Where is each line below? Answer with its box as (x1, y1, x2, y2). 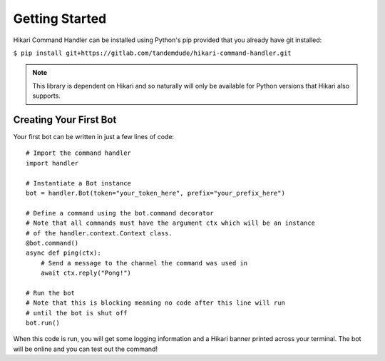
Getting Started (13, 11, 107, 26)
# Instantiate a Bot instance (26, 179, 132, 187)
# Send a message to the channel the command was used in (40, 259, 248, 267)
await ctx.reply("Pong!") (40, 269, 132, 278)
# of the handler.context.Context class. (26, 229, 173, 237)
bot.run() (26, 319, 60, 327)
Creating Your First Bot (13, 113, 117, 126)
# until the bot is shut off (26, 309, 128, 317)
